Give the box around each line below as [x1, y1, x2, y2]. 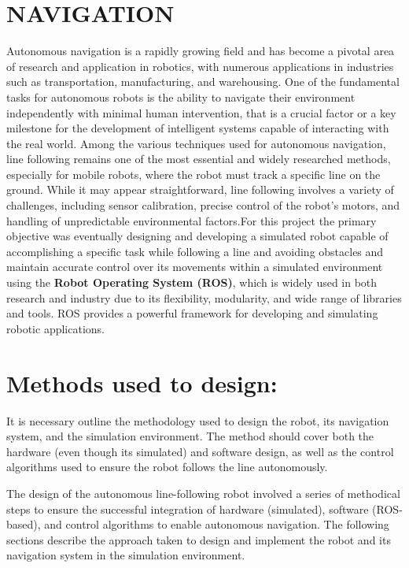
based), [6, 516, 41, 533]
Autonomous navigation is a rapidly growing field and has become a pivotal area [6, 43, 395, 59]
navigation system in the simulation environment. [6, 547, 245, 563]
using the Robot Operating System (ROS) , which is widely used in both [6, 274, 378, 291]
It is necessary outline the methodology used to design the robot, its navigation [6, 412, 389, 429]
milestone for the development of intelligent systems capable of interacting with [6, 120, 389, 136]
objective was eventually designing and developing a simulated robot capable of [6, 228, 389, 244]
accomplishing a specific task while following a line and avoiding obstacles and [6, 243, 384, 259]
